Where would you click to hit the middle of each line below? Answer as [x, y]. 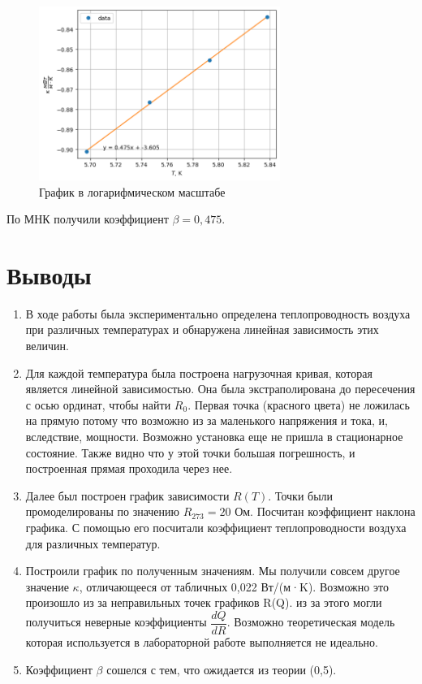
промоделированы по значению [103, 511]
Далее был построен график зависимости [127, 495]
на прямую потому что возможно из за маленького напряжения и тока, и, [207, 420]
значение [47, 586]
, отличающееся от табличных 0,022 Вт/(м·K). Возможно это [234, 586]
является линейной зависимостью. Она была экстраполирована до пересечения [220, 389]
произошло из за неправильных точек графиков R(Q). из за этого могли [204, 602]
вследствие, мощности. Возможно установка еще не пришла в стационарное [214, 437]
